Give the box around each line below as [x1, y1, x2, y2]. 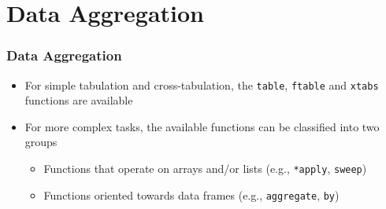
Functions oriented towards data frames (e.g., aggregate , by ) [43, 186, 340, 203]
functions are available [24, 92, 133, 108]
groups [24, 134, 58, 150]
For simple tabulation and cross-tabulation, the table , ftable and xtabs [24, 76, 379, 93]
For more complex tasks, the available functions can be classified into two [24, 118, 380, 134]
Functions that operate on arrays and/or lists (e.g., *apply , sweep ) [43, 160, 367, 177]
